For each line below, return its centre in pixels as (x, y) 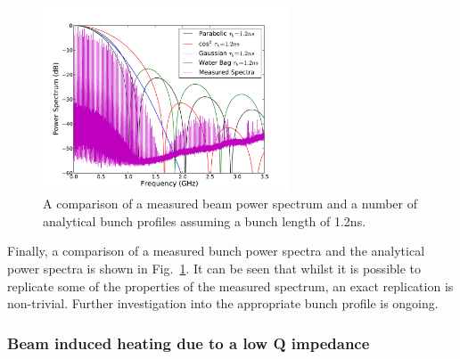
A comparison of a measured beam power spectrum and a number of (230, 204)
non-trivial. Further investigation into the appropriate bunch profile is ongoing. (223, 303)
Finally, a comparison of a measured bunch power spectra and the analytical (216, 251)
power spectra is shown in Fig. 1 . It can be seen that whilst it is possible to (214, 269)
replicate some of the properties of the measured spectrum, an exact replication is (230, 286)
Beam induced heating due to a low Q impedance (189, 343)
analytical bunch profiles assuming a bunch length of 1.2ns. (205, 220)
